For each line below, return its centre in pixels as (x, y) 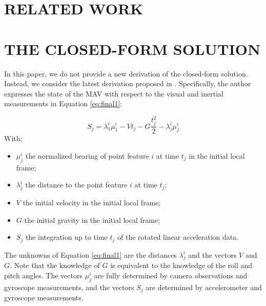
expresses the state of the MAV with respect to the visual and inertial (114, 93)
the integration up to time (66, 237)
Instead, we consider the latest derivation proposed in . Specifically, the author (128, 83)
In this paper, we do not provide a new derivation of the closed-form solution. (126, 73)
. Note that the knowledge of (55, 265)
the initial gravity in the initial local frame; (92, 219)
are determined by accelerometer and (204, 287)
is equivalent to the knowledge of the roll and (181, 265)
